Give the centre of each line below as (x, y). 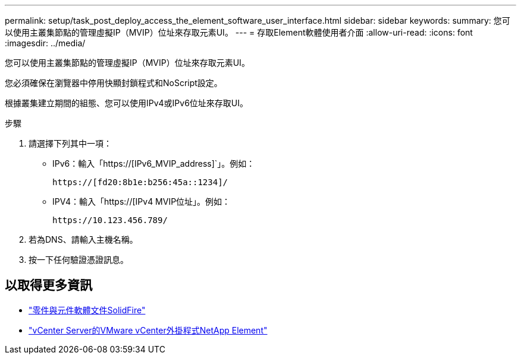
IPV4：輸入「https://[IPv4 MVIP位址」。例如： (142, 201)
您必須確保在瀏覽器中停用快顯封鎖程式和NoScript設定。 (114, 83)
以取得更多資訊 (48, 285)
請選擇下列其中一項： (70, 143)
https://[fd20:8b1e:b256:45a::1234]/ (140, 182)
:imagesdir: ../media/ (45, 43)
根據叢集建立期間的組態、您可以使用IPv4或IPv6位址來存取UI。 (127, 103)
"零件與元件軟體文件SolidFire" (87, 310)
